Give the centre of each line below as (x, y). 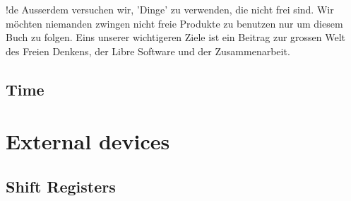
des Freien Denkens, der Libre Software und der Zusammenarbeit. (148, 51)
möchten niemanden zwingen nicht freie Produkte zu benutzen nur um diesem (174, 23)
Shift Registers (61, 186)
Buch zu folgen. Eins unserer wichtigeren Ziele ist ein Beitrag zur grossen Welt (176, 37)
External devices (88, 141)
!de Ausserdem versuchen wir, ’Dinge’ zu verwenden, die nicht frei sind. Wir (170, 9)
